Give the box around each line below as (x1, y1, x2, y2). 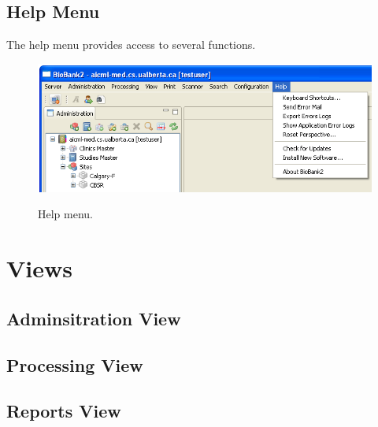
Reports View (6, 399, 121, 423)
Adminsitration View (6, 306, 181, 330)
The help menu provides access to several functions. (6, 36, 256, 53)
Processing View (6, 352, 143, 377)
